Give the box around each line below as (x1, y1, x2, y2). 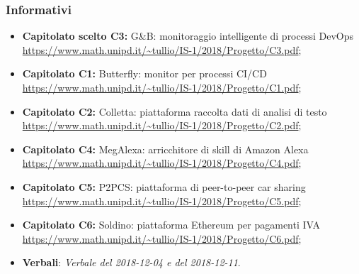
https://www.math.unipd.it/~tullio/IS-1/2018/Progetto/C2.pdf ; (22, 118, 302, 133)
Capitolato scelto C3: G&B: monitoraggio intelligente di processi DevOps (22, 28, 354, 43)
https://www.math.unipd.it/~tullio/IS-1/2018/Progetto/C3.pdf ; (22, 42, 302, 57)
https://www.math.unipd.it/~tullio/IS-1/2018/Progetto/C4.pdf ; (22, 155, 302, 170)
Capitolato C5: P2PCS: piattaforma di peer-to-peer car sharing (22, 179, 306, 194)
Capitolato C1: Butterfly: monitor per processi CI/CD (22, 66, 267, 81)
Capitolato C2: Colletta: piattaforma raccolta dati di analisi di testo (22, 104, 327, 119)
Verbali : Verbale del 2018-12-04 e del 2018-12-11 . (22, 255, 241, 270)
